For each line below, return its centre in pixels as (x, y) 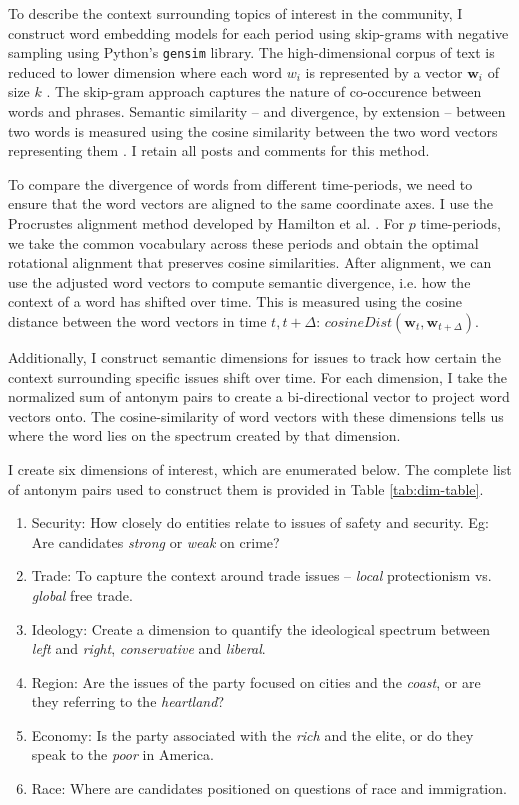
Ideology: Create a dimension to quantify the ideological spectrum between (261, 628)
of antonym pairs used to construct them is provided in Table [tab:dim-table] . (246, 488)
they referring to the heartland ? (127, 701)
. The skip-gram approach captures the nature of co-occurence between (264, 91)
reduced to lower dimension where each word (145, 71)
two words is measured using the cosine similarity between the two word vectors (253, 130)
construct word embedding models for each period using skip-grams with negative (258, 32)
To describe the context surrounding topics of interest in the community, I (235, 13)
